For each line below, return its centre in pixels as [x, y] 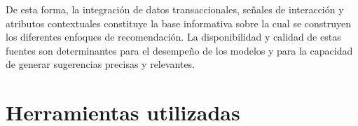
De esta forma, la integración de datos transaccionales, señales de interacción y [175, 9]
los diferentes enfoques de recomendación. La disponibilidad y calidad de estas [173, 37]
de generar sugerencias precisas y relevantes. [101, 64]
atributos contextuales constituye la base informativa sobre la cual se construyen [179, 23]
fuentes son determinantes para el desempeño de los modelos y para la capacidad [179, 50]
